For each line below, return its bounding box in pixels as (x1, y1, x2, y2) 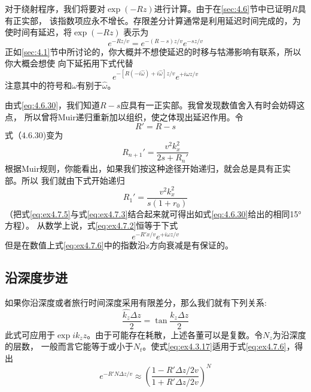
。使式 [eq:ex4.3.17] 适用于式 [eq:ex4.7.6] (142, 340, 286, 353)
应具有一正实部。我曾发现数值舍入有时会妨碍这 (120, 99, 305, 111)
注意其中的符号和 (5, 78, 72, 91)
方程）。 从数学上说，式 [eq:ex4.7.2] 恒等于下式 (5, 219, 178, 232)
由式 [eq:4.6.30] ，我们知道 (5, 99, 100, 111)
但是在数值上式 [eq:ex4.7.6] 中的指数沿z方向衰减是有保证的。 (5, 238, 233, 251)
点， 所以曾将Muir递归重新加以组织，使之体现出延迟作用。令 (5, 110, 243, 123)
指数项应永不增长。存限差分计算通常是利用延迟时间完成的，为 (57, 14, 301, 26)
